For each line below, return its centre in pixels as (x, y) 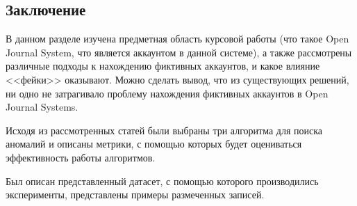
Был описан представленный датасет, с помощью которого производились (162, 181)
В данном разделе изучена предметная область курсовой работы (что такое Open (177, 39)
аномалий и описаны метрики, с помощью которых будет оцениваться (154, 144)
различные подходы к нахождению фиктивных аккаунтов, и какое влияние (163, 66)
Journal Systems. (42, 107)
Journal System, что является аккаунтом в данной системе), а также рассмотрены (179, 52)
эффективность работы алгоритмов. (81, 157)
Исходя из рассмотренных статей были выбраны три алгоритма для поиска (164, 130)
